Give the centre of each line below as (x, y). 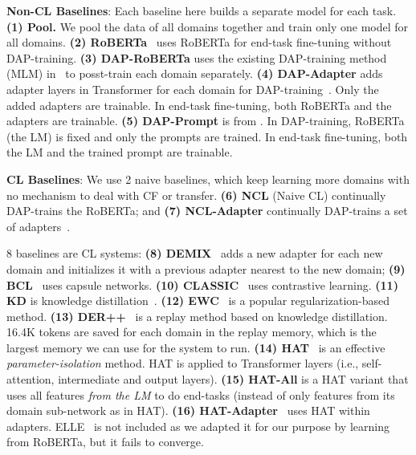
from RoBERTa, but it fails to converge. (105, 442)
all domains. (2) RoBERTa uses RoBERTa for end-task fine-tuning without (199, 42)
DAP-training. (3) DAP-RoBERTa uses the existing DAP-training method (197, 57)
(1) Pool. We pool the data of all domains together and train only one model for (208, 26)
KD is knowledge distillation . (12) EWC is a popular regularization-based (198, 301)
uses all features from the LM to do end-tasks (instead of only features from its (201, 394)
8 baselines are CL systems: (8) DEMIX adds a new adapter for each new (195, 253)
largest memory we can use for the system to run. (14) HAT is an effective (196, 347)
